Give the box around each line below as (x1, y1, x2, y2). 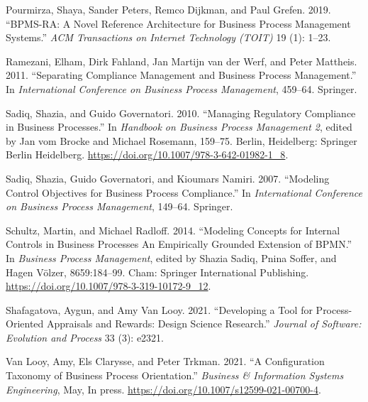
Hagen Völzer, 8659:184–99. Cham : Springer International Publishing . (6, 264, 309, 279)
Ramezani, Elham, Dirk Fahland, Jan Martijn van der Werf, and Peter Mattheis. (6, 53, 357, 68)
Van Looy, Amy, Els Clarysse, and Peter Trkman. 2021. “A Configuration (6, 354, 325, 369)
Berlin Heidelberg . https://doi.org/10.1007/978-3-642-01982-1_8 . (6, 147, 289, 162)
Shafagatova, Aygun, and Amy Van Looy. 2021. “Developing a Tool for (6, 302, 313, 317)
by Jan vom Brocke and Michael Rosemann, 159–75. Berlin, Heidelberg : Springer (6, 133, 357, 148)
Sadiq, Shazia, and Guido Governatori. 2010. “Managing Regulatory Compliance (6, 105, 356, 120)
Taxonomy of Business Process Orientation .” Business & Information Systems (6, 368, 344, 383)
